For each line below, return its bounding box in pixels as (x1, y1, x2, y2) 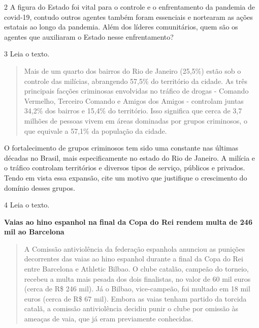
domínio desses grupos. (4, 182, 75, 193)
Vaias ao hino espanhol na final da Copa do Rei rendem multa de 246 (4, 216, 252, 227)
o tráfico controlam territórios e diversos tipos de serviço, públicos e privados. (4, 162, 245, 173)
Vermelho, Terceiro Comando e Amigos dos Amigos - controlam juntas (24, 95, 244, 106)
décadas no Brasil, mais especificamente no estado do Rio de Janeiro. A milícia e (4, 152, 255, 163)
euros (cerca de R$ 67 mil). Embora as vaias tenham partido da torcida (24, 293, 247, 304)
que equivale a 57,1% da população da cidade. (24, 125, 167, 136)
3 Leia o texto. (4, 48, 50, 59)
